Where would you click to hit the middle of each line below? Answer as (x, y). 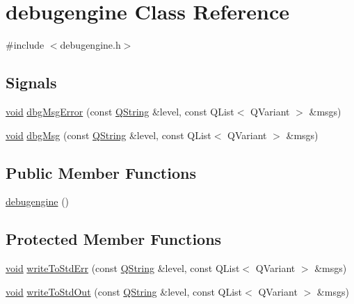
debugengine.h (90, 45)
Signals (31, 82)
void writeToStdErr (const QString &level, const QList (123, 268)
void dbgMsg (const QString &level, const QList (108, 135)
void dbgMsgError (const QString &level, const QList (120, 111)
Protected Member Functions (114, 239)
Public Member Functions (101, 172)
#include (25, 45)
